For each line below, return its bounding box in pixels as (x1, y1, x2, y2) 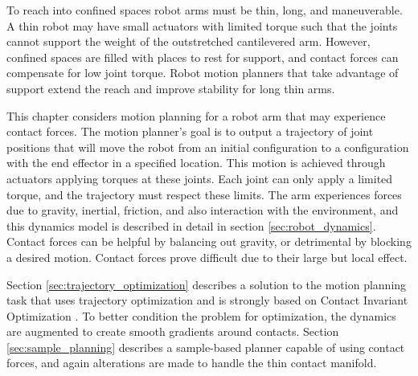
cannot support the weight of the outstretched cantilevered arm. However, (6, 33, 371, 50)
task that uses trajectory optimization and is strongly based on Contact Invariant (6, 292, 408, 309)
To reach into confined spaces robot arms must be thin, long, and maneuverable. (6, 2, 403, 18)
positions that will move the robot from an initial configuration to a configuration (6, 138, 409, 155)
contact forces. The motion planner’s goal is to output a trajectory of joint (6, 123, 374, 140)
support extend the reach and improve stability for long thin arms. (6, 80, 335, 96)
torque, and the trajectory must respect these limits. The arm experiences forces (6, 186, 402, 202)
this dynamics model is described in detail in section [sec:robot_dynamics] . (6, 217, 376, 234)
